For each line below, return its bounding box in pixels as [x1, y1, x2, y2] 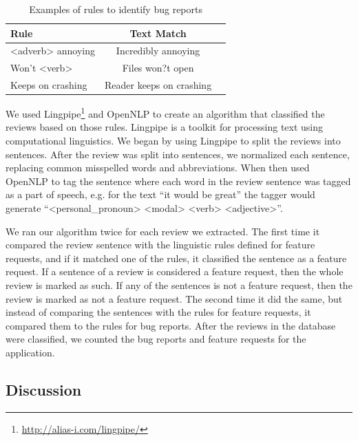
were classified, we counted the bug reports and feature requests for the [6, 332, 306, 346]
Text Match [129, 25, 187, 40]
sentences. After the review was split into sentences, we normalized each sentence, [6, 147, 350, 161]
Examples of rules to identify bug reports [29, 2, 202, 16]
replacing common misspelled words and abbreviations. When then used [6, 160, 310, 175]
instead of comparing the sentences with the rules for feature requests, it [6, 305, 311, 319]
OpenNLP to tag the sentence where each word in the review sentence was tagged [6, 173, 351, 188]
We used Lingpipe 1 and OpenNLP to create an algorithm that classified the [6, 105, 325, 120]
